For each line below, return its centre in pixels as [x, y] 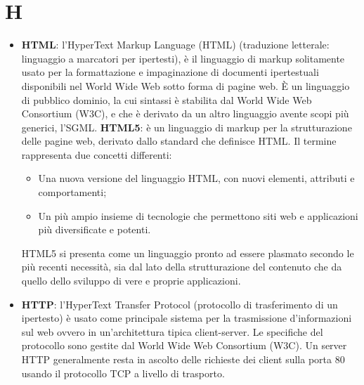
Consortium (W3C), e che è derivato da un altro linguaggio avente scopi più [185, 113]
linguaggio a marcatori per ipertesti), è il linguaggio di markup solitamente [183, 58]
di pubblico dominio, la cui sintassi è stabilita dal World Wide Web [167, 99]
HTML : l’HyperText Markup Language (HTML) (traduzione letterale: [175, 45]
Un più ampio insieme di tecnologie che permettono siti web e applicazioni [198, 215]
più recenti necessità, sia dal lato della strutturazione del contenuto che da [182, 267]
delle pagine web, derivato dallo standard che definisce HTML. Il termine [179, 141]
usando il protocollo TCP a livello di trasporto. [123, 373]
